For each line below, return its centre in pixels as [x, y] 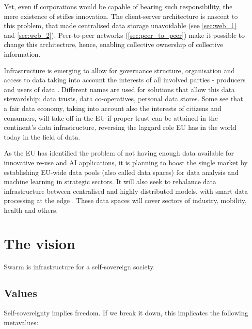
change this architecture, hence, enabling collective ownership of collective [114, 44]
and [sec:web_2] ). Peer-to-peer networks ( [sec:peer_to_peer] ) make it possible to [124, 35]
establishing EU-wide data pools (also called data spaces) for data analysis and [121, 172]
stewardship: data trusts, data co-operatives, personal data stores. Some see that [124, 99]
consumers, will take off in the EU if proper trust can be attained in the [111, 117]
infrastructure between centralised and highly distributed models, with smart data [126, 191]
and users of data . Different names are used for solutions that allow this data [119, 89]
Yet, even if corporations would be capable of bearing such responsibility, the [118, 6]
